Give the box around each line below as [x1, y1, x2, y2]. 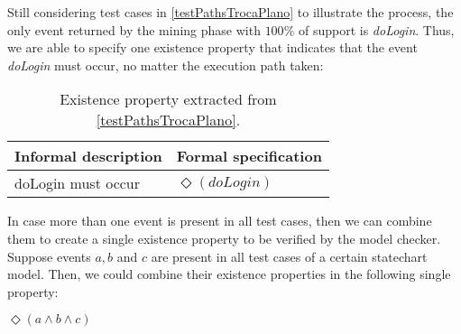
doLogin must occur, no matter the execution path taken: [7, 55, 324, 74]
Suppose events [7, 246, 91, 265]
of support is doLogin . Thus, [298, 20, 455, 39]
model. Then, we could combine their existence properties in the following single [7, 264, 451, 283]
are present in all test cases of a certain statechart [151, 246, 428, 265]
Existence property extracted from [60, 88, 277, 110]
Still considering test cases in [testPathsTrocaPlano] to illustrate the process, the [7, 3, 454, 21]
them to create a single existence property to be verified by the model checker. [7, 228, 441, 247]
